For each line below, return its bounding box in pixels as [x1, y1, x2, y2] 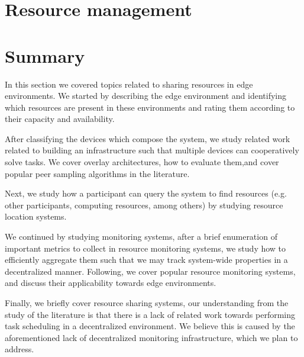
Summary [5, 43, 85, 67]
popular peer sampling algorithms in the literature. [5, 167, 190, 179]
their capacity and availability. [5, 112, 115, 125]
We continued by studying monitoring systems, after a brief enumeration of [5, 230, 277, 243]
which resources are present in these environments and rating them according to [5, 101, 295, 113]
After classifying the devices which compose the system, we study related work [5, 132, 290, 144]
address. [5, 343, 34, 355]
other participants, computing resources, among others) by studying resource [5, 198, 283, 211]
